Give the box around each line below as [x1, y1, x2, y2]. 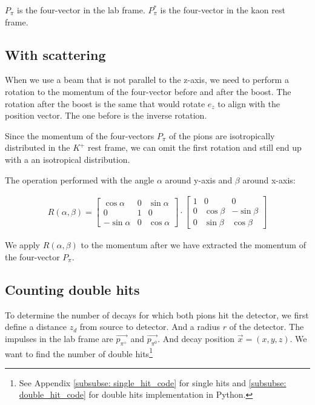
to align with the [217, 97, 280, 110]
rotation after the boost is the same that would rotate [5, 97, 205, 110]
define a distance [5, 320, 67, 333]
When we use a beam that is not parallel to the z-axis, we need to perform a [5, 73, 289, 86]
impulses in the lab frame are [5, 332, 113, 344]
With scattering [5, 45, 106, 64]
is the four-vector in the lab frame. [17, 4, 145, 16]
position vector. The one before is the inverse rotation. [5, 109, 207, 122]
